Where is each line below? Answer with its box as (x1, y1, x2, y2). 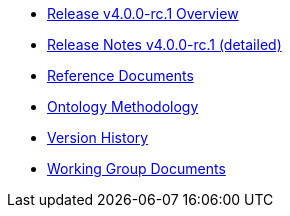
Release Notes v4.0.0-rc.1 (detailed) (47, 36, 282, 53)
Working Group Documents (47, 160, 226, 177)
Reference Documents (47, 67, 194, 84)
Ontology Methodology (47, 98, 199, 115)
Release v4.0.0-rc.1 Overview (47, 5, 239, 22)
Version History (47, 129, 149, 146)
